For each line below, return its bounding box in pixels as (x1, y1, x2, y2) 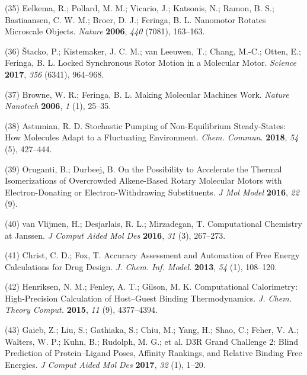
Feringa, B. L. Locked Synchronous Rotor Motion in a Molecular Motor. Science (5, 56, 297, 69)
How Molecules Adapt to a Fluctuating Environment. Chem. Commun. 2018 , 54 (5, 131, 299, 143)
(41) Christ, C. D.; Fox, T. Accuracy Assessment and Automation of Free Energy (5, 249, 300, 261)
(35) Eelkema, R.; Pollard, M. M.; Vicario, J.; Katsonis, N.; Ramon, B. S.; (5, 2, 274, 14)
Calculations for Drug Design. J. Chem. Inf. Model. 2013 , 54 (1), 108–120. (5, 260, 277, 273)
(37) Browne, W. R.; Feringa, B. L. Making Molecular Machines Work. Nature (5, 88, 289, 100)
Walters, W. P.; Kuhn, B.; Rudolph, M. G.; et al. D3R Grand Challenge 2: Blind (5, 335, 299, 347)
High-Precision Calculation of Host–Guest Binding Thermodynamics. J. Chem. (5, 291, 292, 304)
